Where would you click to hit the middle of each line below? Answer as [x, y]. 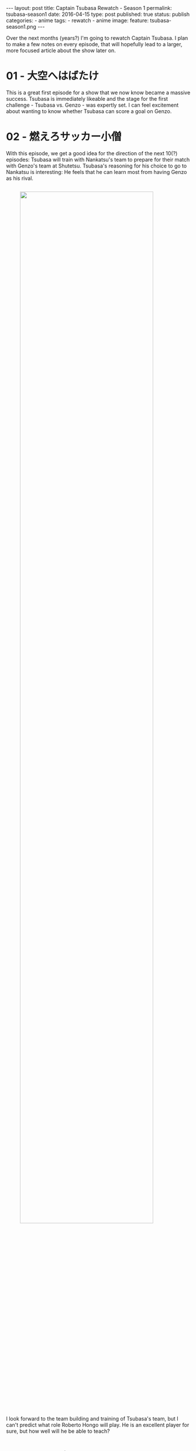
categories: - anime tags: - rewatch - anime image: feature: [78, 21]
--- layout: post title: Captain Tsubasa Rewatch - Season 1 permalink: [89, 8]
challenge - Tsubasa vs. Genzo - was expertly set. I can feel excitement [92, 105]
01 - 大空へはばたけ [53, 76]
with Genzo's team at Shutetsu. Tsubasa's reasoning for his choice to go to [97, 166]
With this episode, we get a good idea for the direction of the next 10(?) [92, 153]
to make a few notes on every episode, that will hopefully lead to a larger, [94, 44]
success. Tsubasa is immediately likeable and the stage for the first [87, 98]
